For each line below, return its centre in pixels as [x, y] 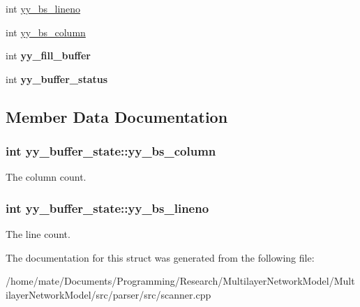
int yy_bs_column [46, 32]
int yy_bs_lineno [43, 8]
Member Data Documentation [117, 116]
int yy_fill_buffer [48, 55]
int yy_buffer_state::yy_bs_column [111, 151]
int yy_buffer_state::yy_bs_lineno [107, 208]
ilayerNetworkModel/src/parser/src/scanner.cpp [108, 294]
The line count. [38, 234]
